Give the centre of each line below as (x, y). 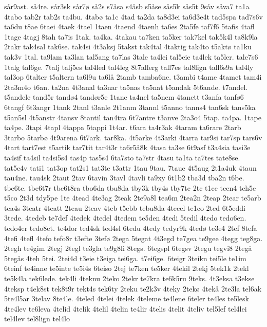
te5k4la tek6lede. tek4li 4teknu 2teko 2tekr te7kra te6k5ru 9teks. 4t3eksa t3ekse (129, 278)
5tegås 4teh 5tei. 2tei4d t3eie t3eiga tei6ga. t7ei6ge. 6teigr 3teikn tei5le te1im (125, 258)
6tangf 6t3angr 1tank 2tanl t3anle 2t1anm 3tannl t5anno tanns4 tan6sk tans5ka (130, 107)
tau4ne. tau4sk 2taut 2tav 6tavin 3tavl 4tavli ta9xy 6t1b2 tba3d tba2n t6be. (124, 178)
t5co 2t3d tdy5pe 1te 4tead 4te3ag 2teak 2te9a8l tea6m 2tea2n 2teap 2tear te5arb (133, 198)
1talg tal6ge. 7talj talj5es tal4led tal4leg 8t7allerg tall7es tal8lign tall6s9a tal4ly (129, 67)
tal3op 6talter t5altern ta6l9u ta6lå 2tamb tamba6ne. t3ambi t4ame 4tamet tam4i (133, 77)
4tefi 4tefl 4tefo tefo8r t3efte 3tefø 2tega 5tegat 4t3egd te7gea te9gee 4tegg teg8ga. (133, 238)
